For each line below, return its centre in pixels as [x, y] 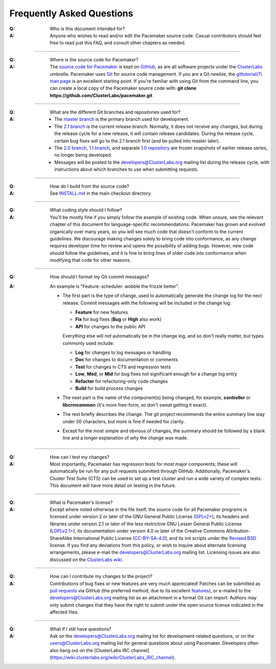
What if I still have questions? [80, 629]
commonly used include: [88, 343]
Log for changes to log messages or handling [123, 352]
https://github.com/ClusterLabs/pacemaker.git [101, 95]
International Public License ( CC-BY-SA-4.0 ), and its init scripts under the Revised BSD [165, 538]
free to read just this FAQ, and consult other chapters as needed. [118, 43]
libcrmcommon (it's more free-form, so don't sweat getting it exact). [135, 405]
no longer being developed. [83, 155]
